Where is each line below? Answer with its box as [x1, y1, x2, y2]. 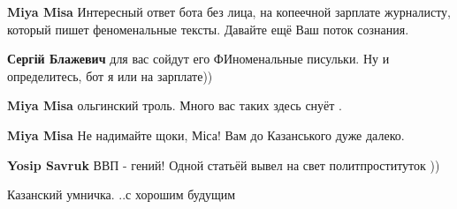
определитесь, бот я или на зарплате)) [7, 66, 213, 85]
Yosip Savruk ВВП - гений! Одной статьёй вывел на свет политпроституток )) [7, 155, 440, 174]
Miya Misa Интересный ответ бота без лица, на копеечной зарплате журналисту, [7, 3, 451, 20]
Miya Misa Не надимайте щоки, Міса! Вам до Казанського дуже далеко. [7, 125, 405, 144]
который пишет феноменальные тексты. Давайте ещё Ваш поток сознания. [7, 19, 409, 38]
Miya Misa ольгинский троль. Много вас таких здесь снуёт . [7, 96, 342, 115]
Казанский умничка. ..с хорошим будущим [7, 185, 236, 204]
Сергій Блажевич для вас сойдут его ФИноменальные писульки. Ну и [7, 49, 390, 68]
